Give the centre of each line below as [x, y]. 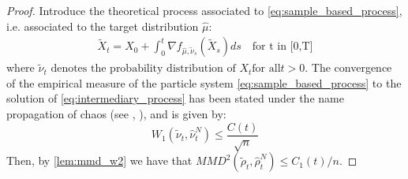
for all [266, 69]
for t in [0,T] [283, 47]
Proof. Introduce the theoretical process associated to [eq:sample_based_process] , [204, 10]
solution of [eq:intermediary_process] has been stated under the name [175, 98]
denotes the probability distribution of [143, 69]
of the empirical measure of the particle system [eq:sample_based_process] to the [204, 82]
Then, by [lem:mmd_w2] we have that [99, 160]
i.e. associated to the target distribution [103, 26]
